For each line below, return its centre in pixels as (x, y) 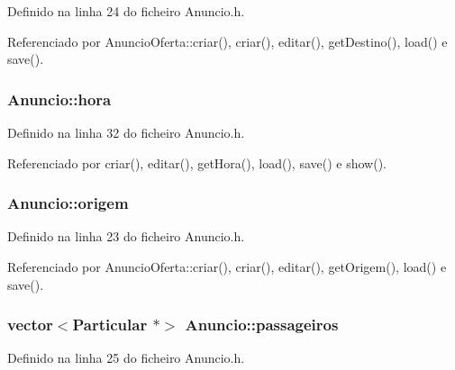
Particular (110, 325)
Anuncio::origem (68, 203)
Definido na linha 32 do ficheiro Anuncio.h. (126, 132)
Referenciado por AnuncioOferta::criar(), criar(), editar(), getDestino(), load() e (227, 41)
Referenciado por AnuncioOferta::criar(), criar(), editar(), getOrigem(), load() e (227, 266)
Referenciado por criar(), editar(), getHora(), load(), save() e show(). (197, 162)
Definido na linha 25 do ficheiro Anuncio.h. (126, 358)
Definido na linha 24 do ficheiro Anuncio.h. (126, 11)
